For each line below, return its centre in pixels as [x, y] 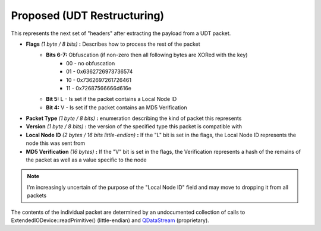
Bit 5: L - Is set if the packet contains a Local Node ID [111, 99]
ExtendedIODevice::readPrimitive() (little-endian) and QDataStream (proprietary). [110, 220]
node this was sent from [56, 143]
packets [37, 195]
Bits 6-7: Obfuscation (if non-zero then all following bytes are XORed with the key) [147, 55]
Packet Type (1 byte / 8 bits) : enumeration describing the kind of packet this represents [134, 118]
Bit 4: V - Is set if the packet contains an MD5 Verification [117, 107]
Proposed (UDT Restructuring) [88, 15]
